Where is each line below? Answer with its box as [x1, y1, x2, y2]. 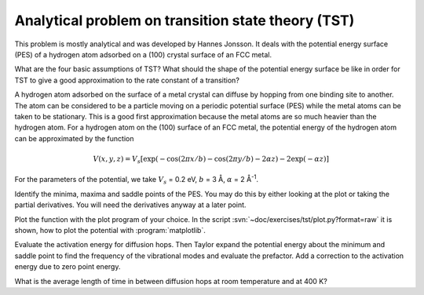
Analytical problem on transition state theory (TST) [14, 12, 355, 29]
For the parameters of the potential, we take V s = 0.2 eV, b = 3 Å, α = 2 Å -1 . [14, 173, 259, 186]
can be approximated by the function [14, 133, 134, 143]
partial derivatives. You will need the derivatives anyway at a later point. [14, 200, 247, 209]
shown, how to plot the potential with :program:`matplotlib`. [14, 225, 206, 235]
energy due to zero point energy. [14, 262, 121, 271]
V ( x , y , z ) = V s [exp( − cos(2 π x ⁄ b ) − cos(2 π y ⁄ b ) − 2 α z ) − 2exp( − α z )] [93, 154, 330, 165]
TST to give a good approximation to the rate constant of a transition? [14, 75, 239, 85]
